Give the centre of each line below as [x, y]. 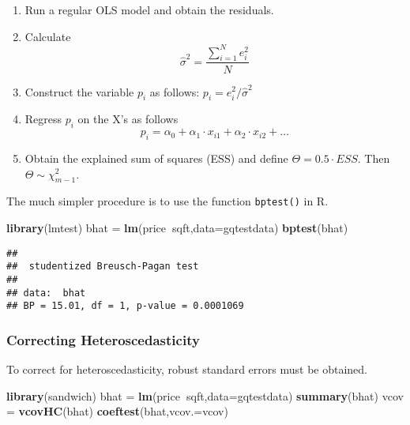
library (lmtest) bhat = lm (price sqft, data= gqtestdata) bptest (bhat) [177, 227]
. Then [374, 158]
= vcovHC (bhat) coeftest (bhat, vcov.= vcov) [117, 411]
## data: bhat [46, 293]
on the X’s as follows [128, 119]
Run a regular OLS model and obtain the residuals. [149, 9]
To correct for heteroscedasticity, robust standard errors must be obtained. [187, 369]
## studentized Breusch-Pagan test [103, 267]
